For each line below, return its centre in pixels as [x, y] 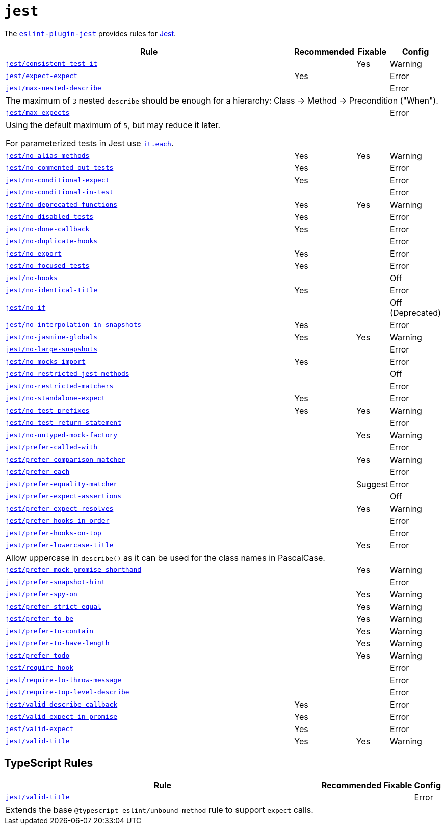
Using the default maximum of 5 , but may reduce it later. [113, 125]
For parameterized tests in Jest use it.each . [90, 143]
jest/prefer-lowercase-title [60, 545]
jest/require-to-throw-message [63, 680]
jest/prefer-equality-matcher [62, 484]
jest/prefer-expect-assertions [63, 496]
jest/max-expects [38, 113]
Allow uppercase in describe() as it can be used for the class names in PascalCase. [165, 557]
